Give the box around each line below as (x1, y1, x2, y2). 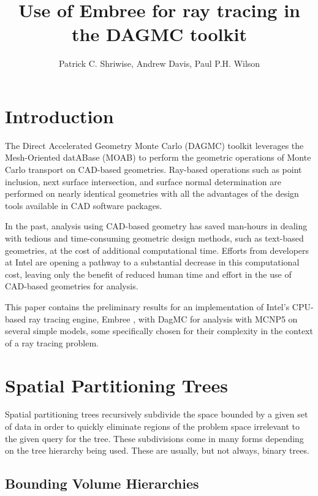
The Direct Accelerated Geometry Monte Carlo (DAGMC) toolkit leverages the (5, 139, 304, 151)
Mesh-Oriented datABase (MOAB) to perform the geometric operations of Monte (5, 151, 311, 164)
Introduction (5, 103, 114, 128)
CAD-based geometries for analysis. (5, 280, 138, 292)
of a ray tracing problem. (5, 336, 99, 349)
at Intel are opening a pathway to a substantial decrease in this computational (5, 256, 300, 269)
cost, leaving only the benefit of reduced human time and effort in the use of (5, 267, 292, 280)
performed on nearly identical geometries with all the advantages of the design (5, 187, 299, 200)
